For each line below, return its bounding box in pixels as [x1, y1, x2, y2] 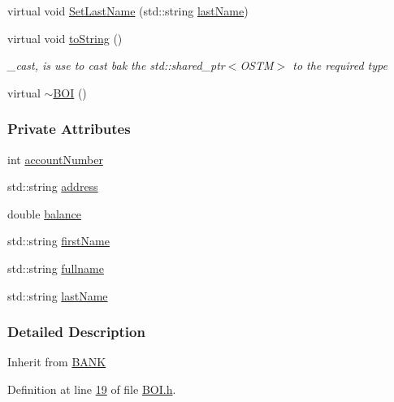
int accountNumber [7, 150, 103, 167]
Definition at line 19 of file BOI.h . [7, 380, 176, 397]
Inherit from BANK [7, 353, 106, 370]
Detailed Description [7, 322, 145, 342]
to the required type [292, 57, 388, 74]
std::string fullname [7, 259, 104, 276]
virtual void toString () [7, 29, 123, 46]
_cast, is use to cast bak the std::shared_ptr [7, 57, 225, 74]
